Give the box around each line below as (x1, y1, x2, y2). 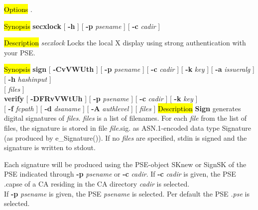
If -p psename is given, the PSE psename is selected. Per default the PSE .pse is (4, 188, 250, 199)
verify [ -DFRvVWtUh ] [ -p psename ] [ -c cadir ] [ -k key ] (4, 93, 198, 104)
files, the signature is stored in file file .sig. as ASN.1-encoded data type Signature (4, 122, 252, 133)
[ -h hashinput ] (4, 73, 51, 84)
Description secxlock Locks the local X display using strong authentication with (4, 37, 246, 48)
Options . (4, 4, 32, 14)
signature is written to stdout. (4, 142, 96, 153)
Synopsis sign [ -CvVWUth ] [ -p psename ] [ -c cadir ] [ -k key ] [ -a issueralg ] (4, 64, 255, 74)
